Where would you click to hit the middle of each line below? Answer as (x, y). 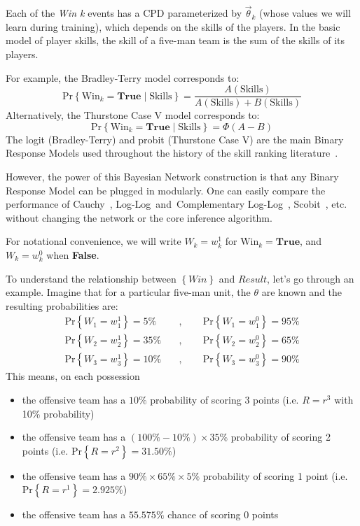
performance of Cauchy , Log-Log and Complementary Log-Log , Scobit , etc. (176, 204)
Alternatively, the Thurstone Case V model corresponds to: (133, 115)
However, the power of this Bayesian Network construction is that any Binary (172, 177)
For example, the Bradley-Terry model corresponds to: (123, 77)
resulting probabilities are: (62, 305)
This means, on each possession (73, 376)
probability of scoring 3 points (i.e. (224, 400)
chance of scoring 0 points (223, 514)
